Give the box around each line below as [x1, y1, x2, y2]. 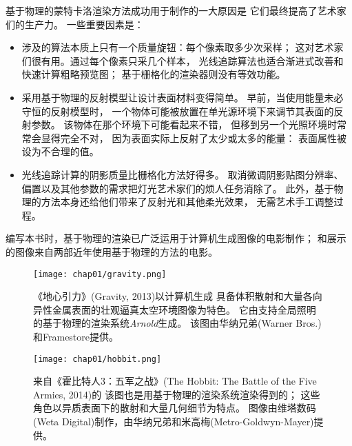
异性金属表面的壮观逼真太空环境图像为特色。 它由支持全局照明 [33, 302, 316, 316]
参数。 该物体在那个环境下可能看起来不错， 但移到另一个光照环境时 [31, 117, 338, 132]
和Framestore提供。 [33, 329, 119, 343]
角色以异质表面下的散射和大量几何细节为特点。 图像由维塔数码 [33, 401, 316, 415]
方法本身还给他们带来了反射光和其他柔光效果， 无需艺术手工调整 [41, 194, 334, 209]
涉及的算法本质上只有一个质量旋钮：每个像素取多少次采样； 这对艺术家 [21, 40, 344, 54]
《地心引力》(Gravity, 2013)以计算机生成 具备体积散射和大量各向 [33, 289, 322, 303]
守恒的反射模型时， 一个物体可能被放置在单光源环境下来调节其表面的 [21, 103, 334, 118]
